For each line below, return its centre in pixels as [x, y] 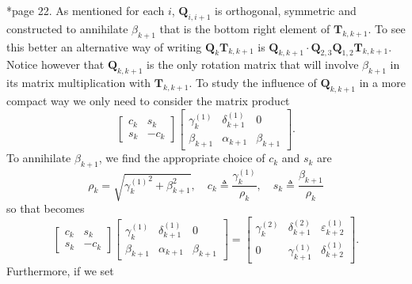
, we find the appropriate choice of [182, 158]
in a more [383, 83]
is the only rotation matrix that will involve [253, 64]
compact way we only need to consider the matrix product [148, 100]
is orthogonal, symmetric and [285, 10]
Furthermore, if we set [60, 270]
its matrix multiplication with [79, 83]
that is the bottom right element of [245, 28]
